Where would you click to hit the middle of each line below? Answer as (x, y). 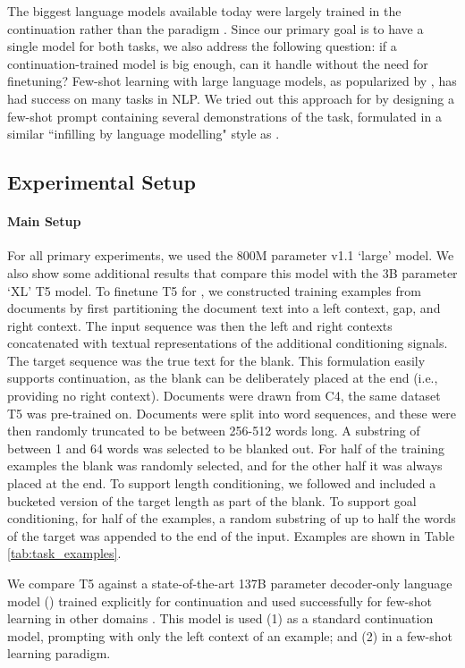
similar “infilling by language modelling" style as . (144, 134)
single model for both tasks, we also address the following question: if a (202, 46)
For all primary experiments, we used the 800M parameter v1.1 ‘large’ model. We (231, 255)
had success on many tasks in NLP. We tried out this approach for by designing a (231, 98)
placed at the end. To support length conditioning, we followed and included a (222, 483)
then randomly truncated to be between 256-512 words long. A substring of (214, 431)
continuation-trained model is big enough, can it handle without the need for (218, 63)
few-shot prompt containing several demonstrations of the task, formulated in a (224, 116)
